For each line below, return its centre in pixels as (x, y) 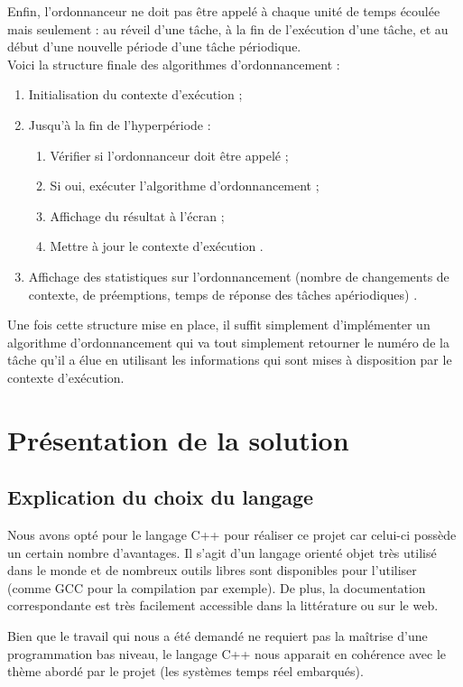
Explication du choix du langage (161, 497)
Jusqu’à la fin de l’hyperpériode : (120, 124)
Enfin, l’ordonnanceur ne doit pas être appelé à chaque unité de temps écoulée (224, 11)
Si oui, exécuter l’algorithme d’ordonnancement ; (185, 186)
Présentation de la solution (178, 439)
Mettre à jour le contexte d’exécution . (157, 246)
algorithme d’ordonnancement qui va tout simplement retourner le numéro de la (228, 342)
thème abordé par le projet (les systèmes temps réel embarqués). (185, 671)
